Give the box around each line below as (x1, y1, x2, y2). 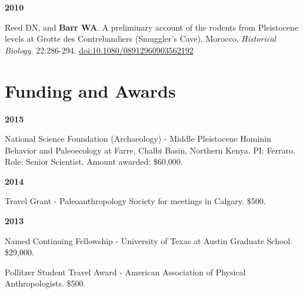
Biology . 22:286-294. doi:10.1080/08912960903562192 (5, 44, 194, 56)
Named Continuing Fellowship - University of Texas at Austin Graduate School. (5, 234, 293, 247)
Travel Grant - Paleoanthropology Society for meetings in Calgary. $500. (5, 195, 266, 207)
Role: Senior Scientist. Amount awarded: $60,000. (5, 155, 183, 168)
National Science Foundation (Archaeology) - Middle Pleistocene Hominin (5, 132, 271, 145)
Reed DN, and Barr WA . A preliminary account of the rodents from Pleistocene (5, 21, 299, 33)
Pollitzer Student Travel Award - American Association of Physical (5, 265, 246, 278)
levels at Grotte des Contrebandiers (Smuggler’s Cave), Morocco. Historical (5, 32, 277, 45)
